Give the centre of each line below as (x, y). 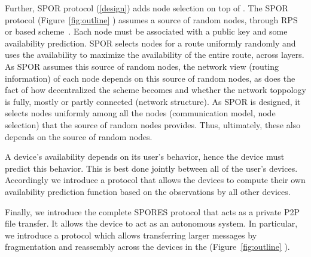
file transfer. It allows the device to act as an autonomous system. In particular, (151, 223)
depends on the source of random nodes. (79, 136)
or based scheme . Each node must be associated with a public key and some (146, 31)
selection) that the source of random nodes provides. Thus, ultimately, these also (153, 124)
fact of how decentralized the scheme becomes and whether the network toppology (155, 90)
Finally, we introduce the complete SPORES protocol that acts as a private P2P (153, 211)
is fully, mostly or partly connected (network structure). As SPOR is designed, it (153, 101)
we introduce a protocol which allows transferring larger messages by (131, 235)
